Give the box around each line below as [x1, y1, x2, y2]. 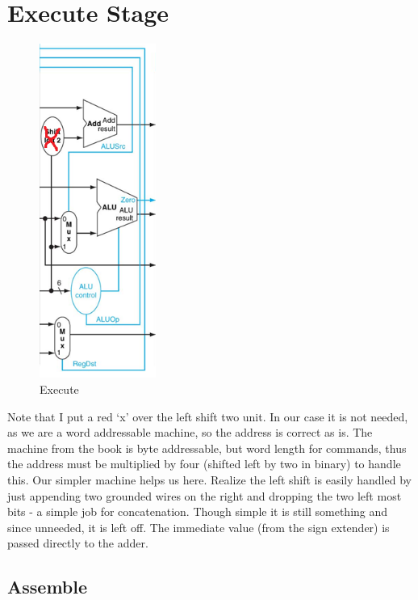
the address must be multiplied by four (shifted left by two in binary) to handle [7, 455, 401, 472]
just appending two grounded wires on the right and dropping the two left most [7, 487, 402, 504]
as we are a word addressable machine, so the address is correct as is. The [7, 424, 373, 441]
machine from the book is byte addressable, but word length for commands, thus [7, 439, 407, 456]
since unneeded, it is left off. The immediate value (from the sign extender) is [7, 518, 390, 535]
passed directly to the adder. [7, 535, 148, 551]
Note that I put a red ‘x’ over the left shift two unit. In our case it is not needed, [7, 408, 408, 425]
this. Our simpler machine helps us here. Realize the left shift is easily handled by [7, 471, 412, 488]
